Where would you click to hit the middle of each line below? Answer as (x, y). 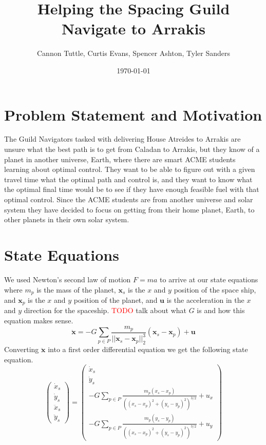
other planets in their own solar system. (67, 219)
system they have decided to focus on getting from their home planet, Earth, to (129, 209)
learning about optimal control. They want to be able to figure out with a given (130, 169)
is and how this (221, 310)
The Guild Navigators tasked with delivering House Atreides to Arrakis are (122, 139)
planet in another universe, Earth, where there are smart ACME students (120, 159)
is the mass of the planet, (76, 289)
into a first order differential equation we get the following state (148, 349)
